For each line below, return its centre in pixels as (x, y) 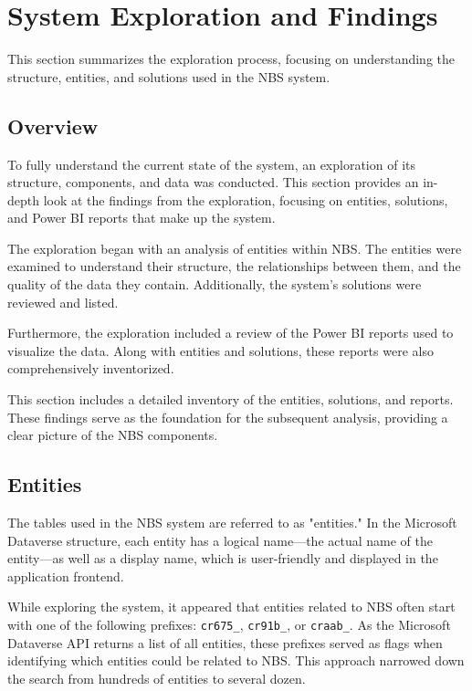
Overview (53, 126)
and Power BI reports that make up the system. (142, 218)
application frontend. (66, 576)
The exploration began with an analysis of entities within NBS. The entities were (235, 248)
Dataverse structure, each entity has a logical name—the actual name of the (220, 540)
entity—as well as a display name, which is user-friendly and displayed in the (223, 558)
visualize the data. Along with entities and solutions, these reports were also (220, 350)
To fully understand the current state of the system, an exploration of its (212, 164)
